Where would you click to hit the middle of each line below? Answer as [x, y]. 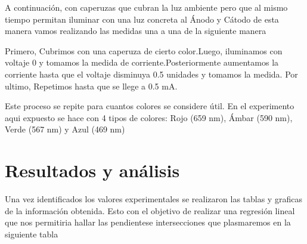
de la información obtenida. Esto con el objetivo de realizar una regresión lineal [150, 210]
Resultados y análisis [92, 170]
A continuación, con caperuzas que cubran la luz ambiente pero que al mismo [146, 7]
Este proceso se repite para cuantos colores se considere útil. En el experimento [150, 106]
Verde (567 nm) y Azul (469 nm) [65, 129]
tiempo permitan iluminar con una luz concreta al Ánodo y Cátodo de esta [142, 19]
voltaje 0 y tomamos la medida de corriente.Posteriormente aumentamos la [142, 62]
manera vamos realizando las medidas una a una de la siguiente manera [136, 31]
